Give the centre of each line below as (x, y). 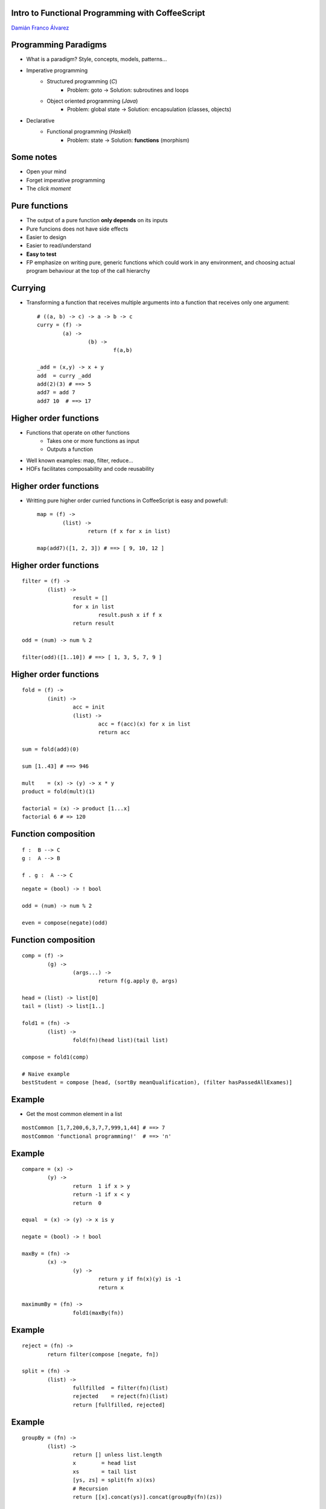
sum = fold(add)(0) (51, 749)
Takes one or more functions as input (93, 441)
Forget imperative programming (66, 180)
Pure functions (40, 206)
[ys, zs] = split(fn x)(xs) (114, 1480)
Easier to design (46, 237)
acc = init (89, 707)
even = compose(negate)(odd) (65, 923)
